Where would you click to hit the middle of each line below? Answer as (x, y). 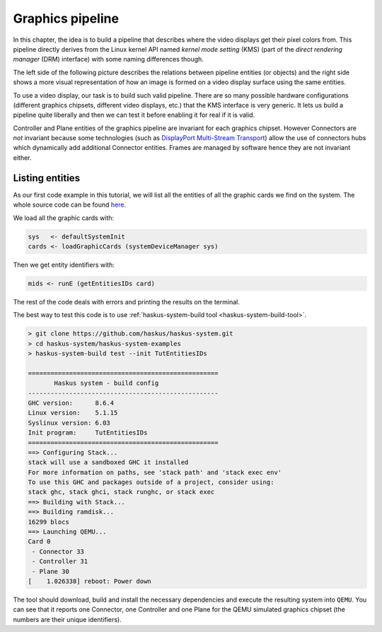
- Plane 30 (51, 571)
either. (22, 157)
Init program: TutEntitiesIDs (88, 433)
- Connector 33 (58, 551)
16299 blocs (49, 522)
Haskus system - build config (106, 383)
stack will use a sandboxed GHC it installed (108, 462)
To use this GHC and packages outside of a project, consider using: (151, 482)
